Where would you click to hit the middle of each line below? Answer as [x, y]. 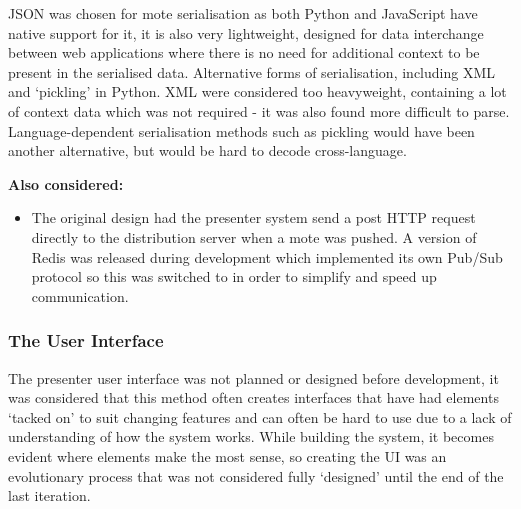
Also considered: [66, 183]
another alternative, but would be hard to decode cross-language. [207, 150]
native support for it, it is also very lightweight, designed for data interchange [246, 32]
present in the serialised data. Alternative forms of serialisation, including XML [251, 71]
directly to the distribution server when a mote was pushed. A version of [254, 236]
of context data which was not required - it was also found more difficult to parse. [259, 110]
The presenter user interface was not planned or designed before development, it [253, 377]
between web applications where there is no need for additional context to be [244, 52]
